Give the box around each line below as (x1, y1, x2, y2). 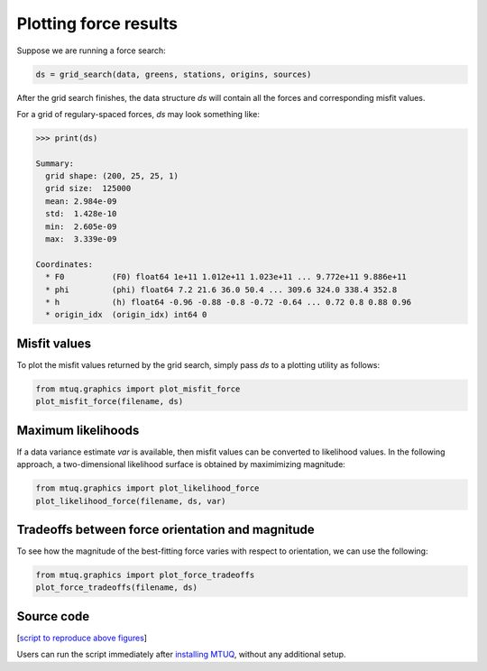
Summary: (35, 158, 75, 169)
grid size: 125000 (45, 183, 132, 194)
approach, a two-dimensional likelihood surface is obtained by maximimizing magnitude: (16, 459, 346, 470)
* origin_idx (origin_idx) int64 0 (45, 309, 207, 320)
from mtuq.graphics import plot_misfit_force (35, 383, 241, 394)
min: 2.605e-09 (45, 221, 117, 232)
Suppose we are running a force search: (16, 45, 166, 56)
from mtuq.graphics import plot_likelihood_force (35, 483, 260, 493)
